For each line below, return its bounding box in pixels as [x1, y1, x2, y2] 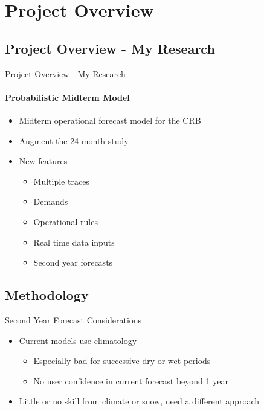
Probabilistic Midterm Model [5, 91, 130, 103]
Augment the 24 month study [19, 134, 129, 147]
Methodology [5, 285, 89, 304]
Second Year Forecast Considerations [5, 313, 142, 326]
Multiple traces [33, 174, 89, 187]
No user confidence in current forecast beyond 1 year [33, 374, 228, 387]
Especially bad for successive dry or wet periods [33, 354, 211, 367]
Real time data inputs [33, 235, 115, 248]
